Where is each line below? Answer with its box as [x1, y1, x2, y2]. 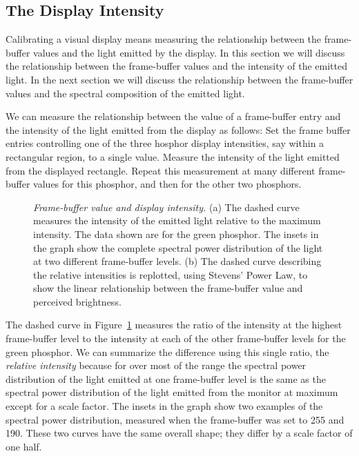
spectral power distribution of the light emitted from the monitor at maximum [6, 385, 338, 399]
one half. [6, 439, 42, 453]
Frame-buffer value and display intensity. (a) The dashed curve [33, 199, 300, 214]
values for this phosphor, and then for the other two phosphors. [33, 177, 302, 191]
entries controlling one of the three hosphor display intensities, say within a [6, 136, 324, 150]
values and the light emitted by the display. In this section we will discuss [33, 45, 345, 59]
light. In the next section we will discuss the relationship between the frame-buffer [6, 72, 353, 86]
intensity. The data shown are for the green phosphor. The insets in [33, 226, 319, 241]
